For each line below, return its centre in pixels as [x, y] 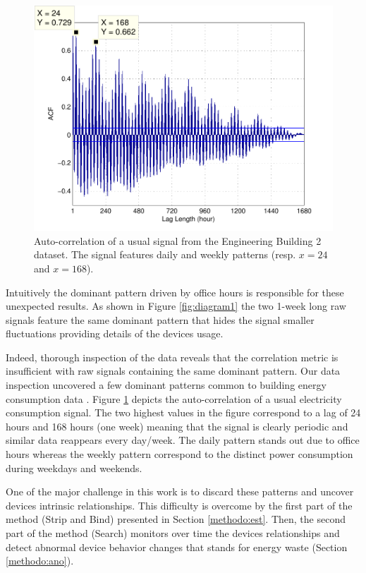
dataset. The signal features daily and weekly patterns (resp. [165, 254]
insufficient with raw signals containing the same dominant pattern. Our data [173, 371]
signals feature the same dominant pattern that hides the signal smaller [160, 319]
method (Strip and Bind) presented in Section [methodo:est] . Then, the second [176, 519]
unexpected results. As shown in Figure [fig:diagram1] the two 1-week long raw [176, 306]
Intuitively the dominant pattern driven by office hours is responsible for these [175, 292]
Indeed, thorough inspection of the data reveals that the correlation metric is [172, 357]
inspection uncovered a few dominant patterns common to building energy [166, 385]
